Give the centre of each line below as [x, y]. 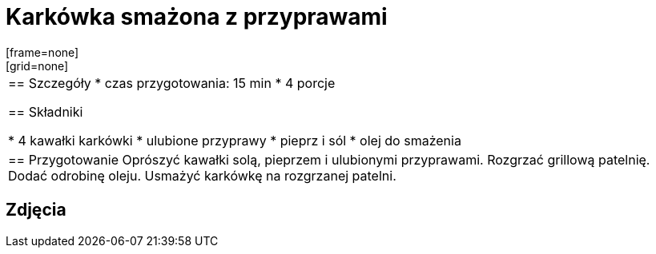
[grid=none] [37, 65]
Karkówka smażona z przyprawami [197, 17]
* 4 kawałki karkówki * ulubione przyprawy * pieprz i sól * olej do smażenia [235, 140]
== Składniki [46, 111]
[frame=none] [42, 52]
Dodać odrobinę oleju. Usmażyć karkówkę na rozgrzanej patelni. [202, 175]
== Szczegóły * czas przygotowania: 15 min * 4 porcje [172, 83]
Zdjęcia [36, 210]
